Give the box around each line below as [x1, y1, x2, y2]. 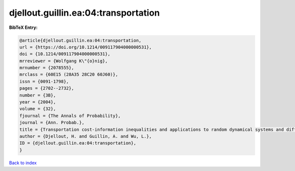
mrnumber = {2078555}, [19, 65, 74, 71]
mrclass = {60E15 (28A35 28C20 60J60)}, [19, 72, 118, 77]
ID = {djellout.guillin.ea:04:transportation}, [19, 140, 136, 146]
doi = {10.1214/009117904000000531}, [19, 51, 111, 57]
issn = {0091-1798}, [19, 78, 69, 84]
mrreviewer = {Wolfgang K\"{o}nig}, [19, 58, 108, 64]
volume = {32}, [19, 106, 56, 112]
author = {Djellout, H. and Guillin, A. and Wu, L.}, [19, 134, 152, 139]
